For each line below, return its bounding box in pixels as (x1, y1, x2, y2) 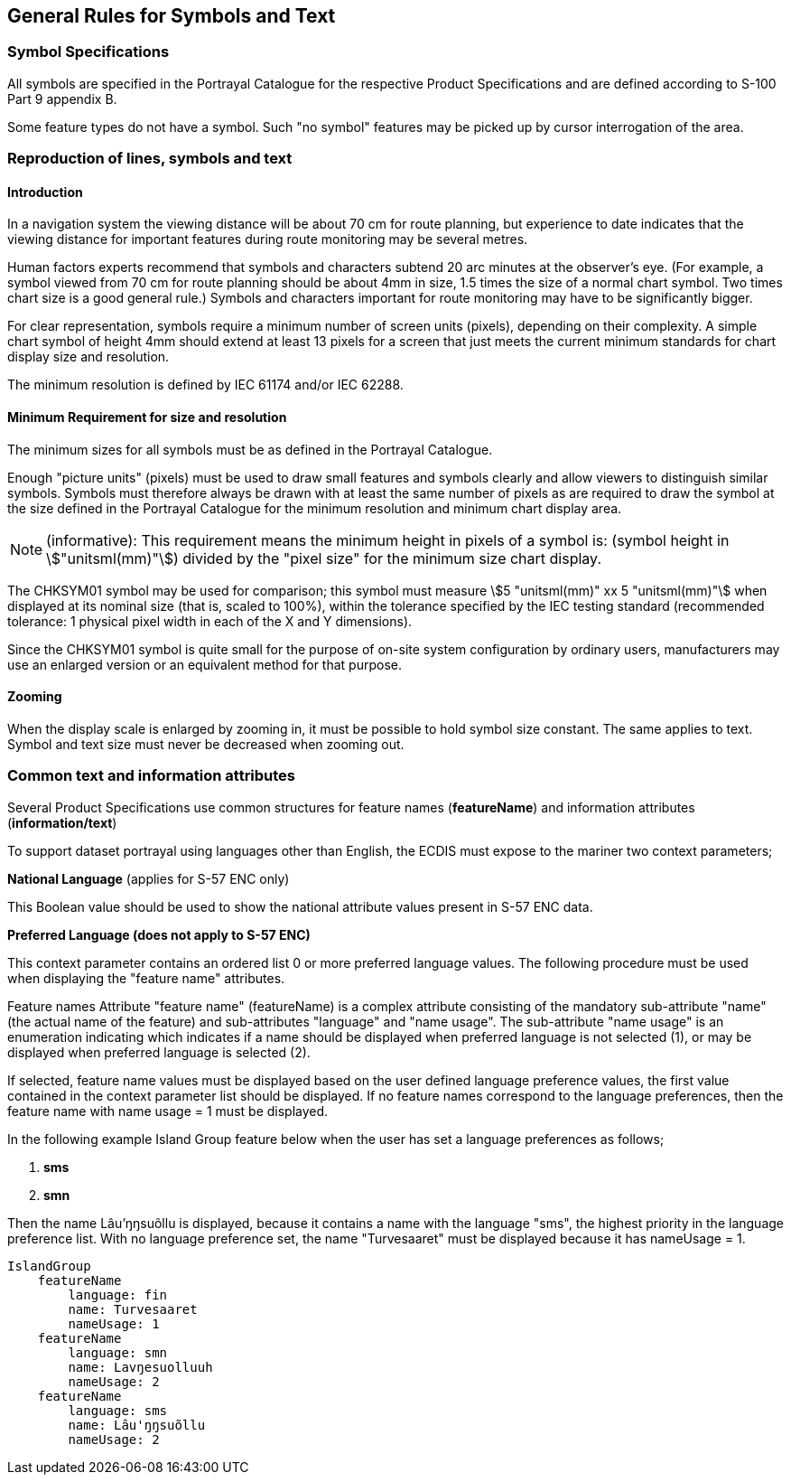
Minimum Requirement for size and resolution (7, 409, 287, 425)
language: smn (68, 1345, 168, 1360)
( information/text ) (7, 814, 117, 830)
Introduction (7, 183, 83, 200)
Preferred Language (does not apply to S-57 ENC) (7, 926, 311, 943)
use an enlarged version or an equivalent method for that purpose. (7, 656, 403, 672)
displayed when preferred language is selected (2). (7, 1044, 311, 1060)
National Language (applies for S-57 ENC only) (7, 870, 290, 886)
